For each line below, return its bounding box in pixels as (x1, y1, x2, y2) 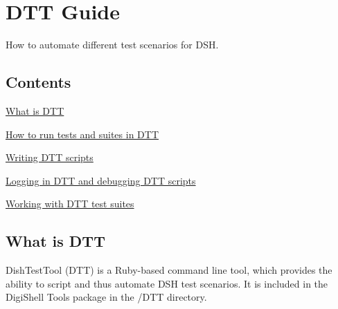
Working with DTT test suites (6, 196, 134, 211)
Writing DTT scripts (6, 150, 94, 165)
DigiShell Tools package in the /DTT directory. (6, 290, 207, 304)
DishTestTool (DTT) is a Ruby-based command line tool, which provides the (6, 263, 332, 277)
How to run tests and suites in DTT (6, 127, 159, 141)
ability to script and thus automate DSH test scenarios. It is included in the (6, 276, 328, 290)
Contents (6, 71, 71, 93)
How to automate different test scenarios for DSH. (6, 37, 219, 52)
